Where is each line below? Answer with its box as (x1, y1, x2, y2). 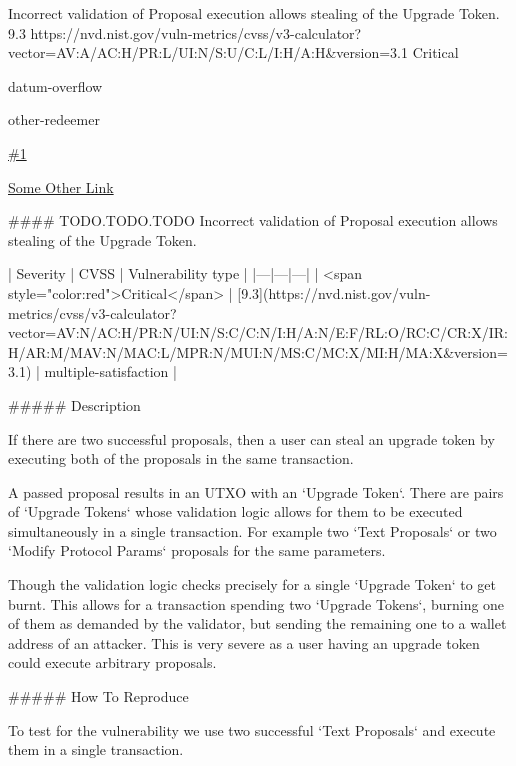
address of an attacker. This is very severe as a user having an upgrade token (8, 632, 480, 653)
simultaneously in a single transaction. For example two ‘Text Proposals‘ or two (8, 520, 497, 541)
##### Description (8, 394, 141, 415)
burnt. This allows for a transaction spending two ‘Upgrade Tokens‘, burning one (8, 593, 505, 614)
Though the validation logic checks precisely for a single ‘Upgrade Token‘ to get (8, 574, 496, 595)
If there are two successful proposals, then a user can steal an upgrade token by (8, 428, 495, 449)
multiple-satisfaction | (44, 361, 177, 382)
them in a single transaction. (8, 739, 184, 760)
